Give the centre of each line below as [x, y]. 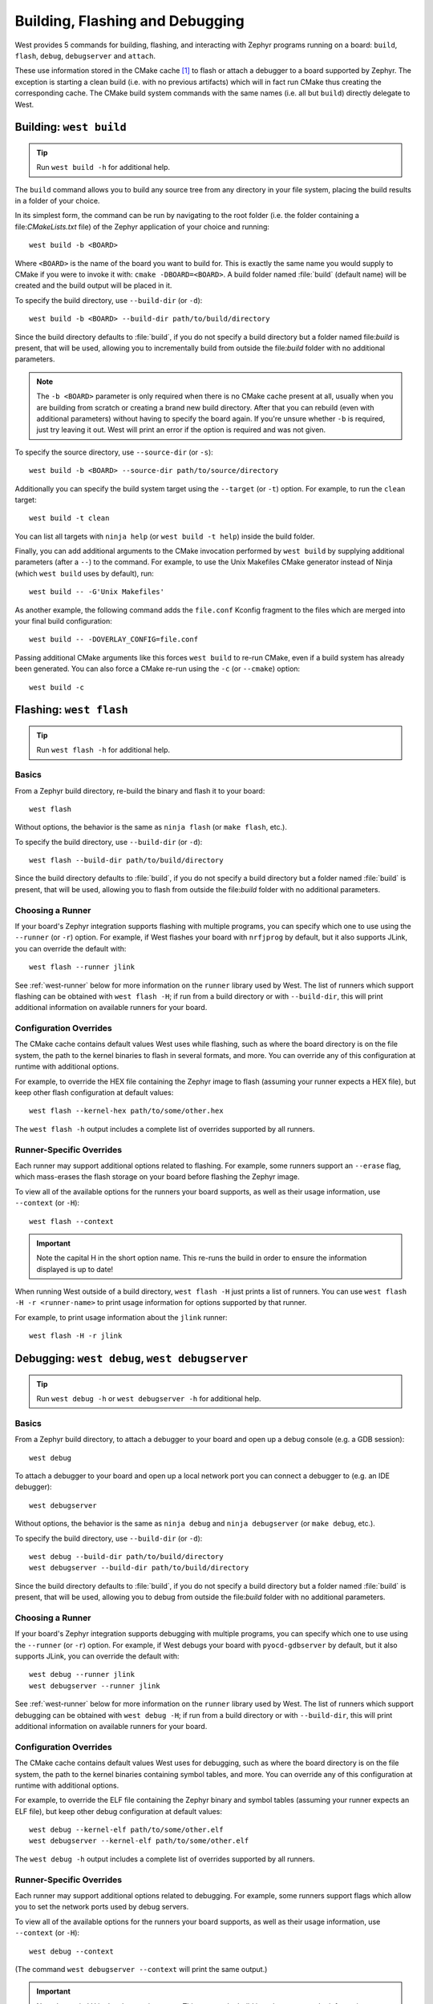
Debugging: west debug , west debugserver [132, 1359]
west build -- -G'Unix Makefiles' [97, 592]
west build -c [57, 687]
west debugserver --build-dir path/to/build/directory [139, 1568]
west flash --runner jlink [82, 967]
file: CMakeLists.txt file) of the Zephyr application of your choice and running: [142, 226]
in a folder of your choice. [57, 201]
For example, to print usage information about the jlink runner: [121, 1317]
